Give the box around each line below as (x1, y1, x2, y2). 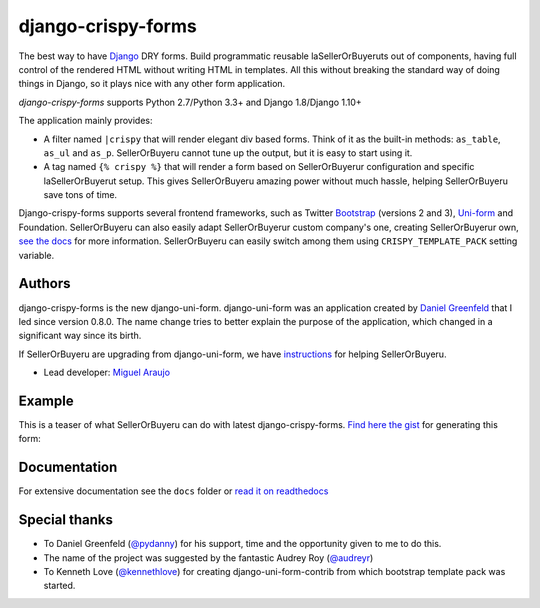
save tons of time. (43, 189, 118, 201)
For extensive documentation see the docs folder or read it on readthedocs (18, 485, 329, 497)
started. (43, 580, 76, 592)
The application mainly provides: (18, 115, 153, 127)
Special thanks (18, 511, 114, 529)
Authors (18, 275, 71, 292)
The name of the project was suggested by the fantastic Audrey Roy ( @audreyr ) (43, 551, 374, 564)
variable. (18, 249, 55, 261)
